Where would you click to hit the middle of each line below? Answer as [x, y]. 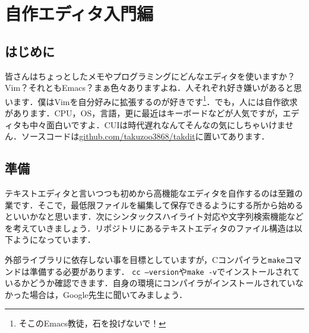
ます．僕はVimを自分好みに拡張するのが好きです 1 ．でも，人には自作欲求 [155, 100]
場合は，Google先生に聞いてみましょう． [108, 294]
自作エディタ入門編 [79, 13]
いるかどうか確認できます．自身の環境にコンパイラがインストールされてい [150, 283]
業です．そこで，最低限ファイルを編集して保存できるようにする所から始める [154, 204]
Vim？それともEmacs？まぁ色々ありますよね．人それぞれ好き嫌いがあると [149, 88]
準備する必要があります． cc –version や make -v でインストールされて [165, 271]
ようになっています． [54, 240]
